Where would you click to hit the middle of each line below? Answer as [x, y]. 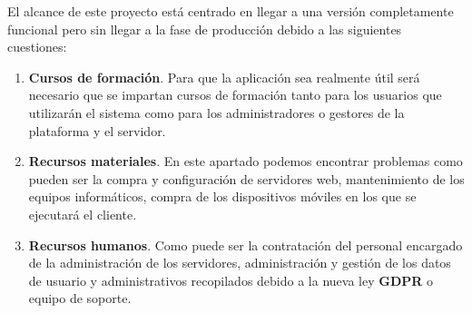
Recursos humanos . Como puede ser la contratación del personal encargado [246, 245]
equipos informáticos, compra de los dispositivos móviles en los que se [222, 196]
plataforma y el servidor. [97, 130]
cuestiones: [37, 47]
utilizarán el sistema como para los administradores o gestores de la [216, 112]
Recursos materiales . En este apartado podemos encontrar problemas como [246, 161]
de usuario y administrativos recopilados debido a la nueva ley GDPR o [231, 280]
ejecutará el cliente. [83, 214]
